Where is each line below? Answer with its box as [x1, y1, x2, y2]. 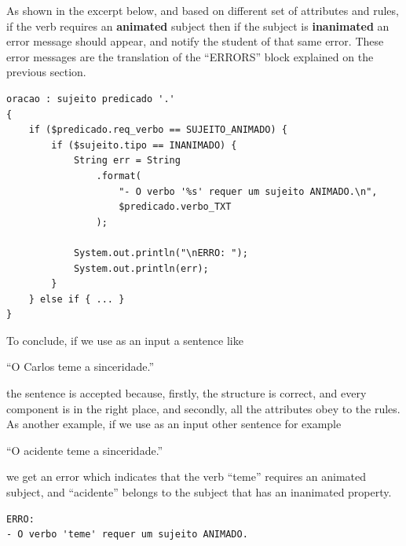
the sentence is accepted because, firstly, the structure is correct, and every [6, 385, 367, 401]
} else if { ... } [28, 293, 125, 305]
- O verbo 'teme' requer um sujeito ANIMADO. [6, 529, 248, 541]
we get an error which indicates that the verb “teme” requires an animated [6, 468, 367, 485]
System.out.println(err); [73, 262, 209, 274]
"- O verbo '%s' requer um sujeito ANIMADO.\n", [119, 185, 378, 197]
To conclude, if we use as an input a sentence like [6, 332, 243, 348]
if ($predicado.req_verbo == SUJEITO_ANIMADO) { [28, 124, 287, 136]
